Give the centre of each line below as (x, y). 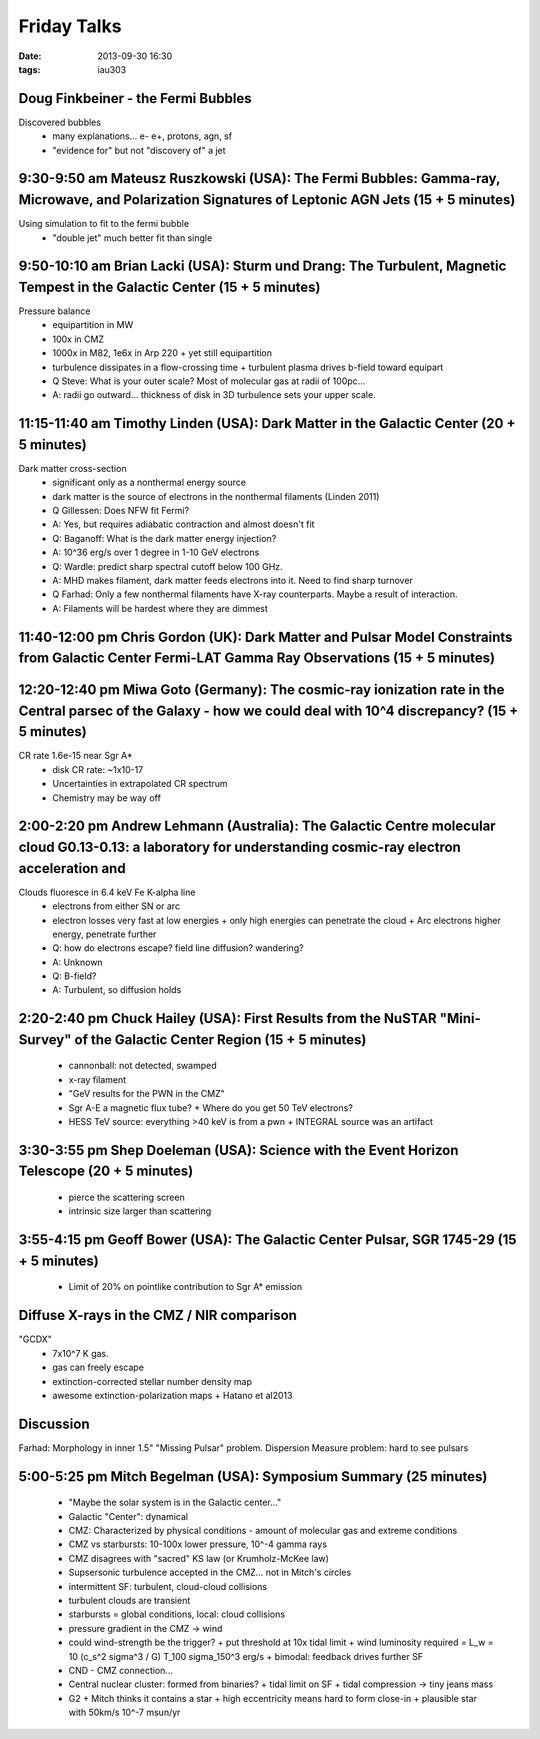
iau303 (112, 69)
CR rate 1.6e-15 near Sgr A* (76, 756)
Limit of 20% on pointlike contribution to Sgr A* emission (185, 1287)
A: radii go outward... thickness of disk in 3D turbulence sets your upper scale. (214, 395)
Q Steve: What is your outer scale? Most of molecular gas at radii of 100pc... (209, 381)
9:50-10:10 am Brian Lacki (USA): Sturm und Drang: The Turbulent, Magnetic (262, 266)
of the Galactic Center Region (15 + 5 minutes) (220, 1039)
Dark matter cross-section (72, 468)
